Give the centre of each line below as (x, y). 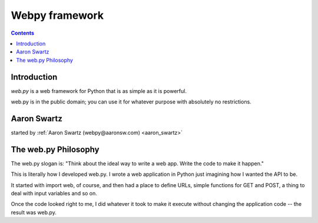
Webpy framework (57, 15)
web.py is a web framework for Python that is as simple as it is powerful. (99, 91)
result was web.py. (34, 212)
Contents (23, 33)
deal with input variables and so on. (54, 193)
